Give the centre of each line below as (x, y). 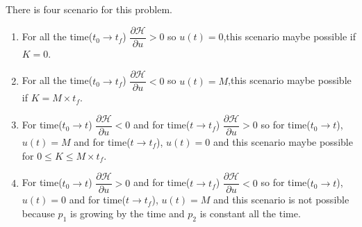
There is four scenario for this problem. (89, 9)
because (38, 213)
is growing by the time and (127, 213)
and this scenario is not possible (281, 200)
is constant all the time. (250, 213)
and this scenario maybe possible (283, 141)
